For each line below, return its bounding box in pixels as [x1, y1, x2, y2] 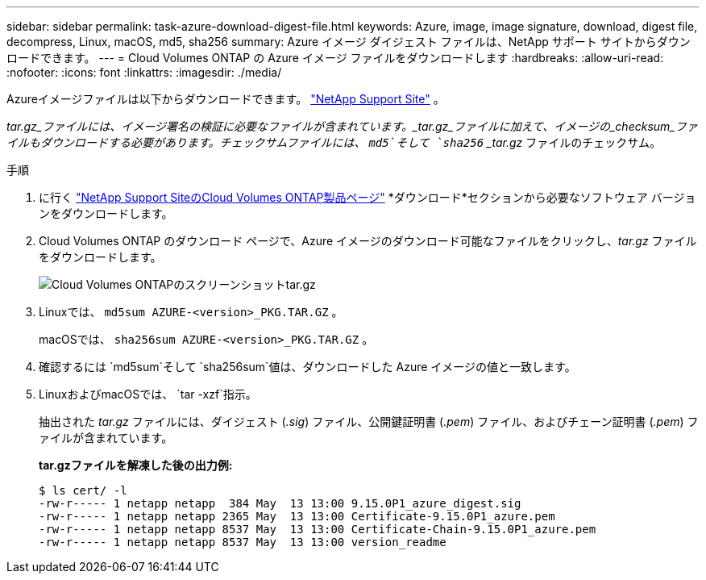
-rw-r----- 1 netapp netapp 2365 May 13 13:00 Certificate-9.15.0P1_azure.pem [39, 510, 555, 523]
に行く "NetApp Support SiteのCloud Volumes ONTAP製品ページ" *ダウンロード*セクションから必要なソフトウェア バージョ [39, 190, 696, 204]
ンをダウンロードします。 [39, 207, 173, 220]
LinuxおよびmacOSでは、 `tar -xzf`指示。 [39, 387, 257, 401]
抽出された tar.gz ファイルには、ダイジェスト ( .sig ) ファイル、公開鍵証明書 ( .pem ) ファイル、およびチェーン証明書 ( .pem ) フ [39, 415, 699, 428]
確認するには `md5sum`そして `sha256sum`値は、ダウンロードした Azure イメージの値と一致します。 [39, 360, 576, 373]
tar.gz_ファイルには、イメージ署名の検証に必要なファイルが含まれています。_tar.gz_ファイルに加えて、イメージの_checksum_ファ [6, 119, 698, 133]
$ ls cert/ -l [39, 484, 127, 497]
